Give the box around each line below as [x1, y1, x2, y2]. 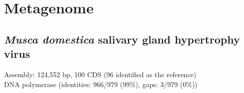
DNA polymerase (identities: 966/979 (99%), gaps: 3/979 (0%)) [4, 79, 198, 89]
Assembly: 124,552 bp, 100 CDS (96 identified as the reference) [4, 69, 197, 79]
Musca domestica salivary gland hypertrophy [4, 31, 240, 46]
